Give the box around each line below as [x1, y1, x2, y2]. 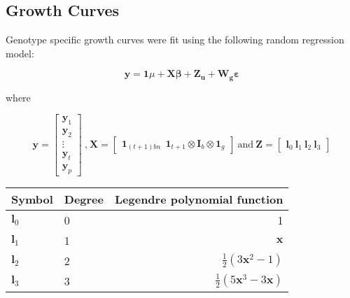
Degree [64, 190, 104, 207]
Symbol [11, 190, 53, 207]
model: [6, 45, 34, 60]
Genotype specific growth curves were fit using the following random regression [6, 32, 344, 47]
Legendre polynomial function [115, 190, 283, 207]
